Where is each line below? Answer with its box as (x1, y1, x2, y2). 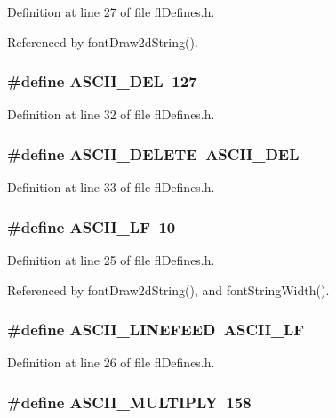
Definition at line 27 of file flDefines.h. (7, 3, 215, 20)
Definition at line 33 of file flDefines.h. (7, 178, 215, 197)
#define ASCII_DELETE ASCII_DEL (7, 142, 300, 165)
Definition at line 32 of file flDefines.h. (7, 105, 215, 124)
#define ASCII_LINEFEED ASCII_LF (7, 318, 305, 341)
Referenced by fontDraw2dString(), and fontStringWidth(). (7, 280, 330, 299)
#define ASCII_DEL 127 (7, 70, 197, 92)
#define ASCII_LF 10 (7, 215, 176, 237)
